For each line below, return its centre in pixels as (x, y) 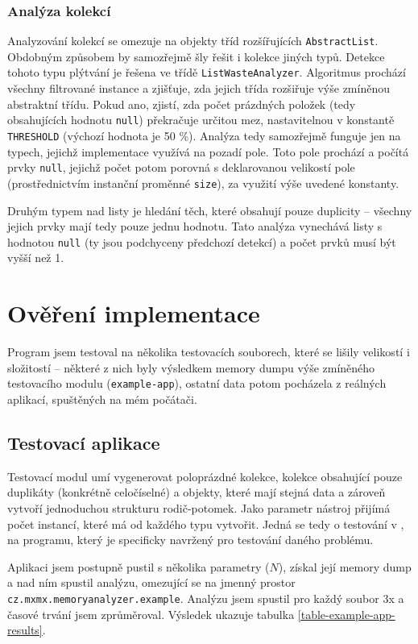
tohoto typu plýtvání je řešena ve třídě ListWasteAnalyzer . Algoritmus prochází (207, 72)
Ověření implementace (134, 313)
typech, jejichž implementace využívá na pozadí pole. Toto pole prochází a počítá (208, 151)
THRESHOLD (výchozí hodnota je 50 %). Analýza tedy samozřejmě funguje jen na (204, 135)
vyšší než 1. (36, 258)
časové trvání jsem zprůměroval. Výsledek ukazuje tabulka (151, 614)
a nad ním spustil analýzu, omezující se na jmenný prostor (151, 582)
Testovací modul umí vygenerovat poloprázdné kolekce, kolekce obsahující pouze (205, 476)
